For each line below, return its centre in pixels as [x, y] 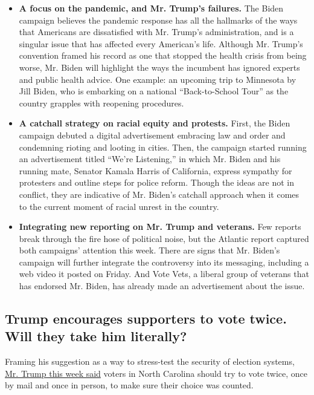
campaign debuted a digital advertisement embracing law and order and [152, 135]
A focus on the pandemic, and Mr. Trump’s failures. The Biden [151, 8]
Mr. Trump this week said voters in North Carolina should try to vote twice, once [156, 373]
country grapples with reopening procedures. [101, 103]
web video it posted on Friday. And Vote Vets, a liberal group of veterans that [164, 274]
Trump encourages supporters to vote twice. [146, 318]
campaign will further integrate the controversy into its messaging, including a [164, 262]
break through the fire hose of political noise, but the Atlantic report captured [164, 238]
